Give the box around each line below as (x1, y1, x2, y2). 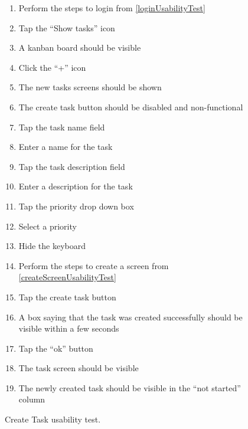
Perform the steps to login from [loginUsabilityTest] (18, 2, 205, 14)
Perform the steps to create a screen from (18, 259, 169, 271)
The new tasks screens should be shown (18, 81, 162, 93)
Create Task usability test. (5, 413, 101, 425)
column (18, 393, 45, 405)
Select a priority (18, 220, 77, 232)
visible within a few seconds (18, 322, 119, 335)
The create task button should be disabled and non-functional (18, 100, 243, 113)
